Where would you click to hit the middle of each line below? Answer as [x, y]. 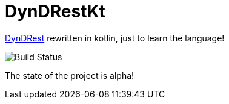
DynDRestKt [55, 11]
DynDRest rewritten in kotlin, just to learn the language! [115, 38]
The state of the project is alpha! [70, 75]
